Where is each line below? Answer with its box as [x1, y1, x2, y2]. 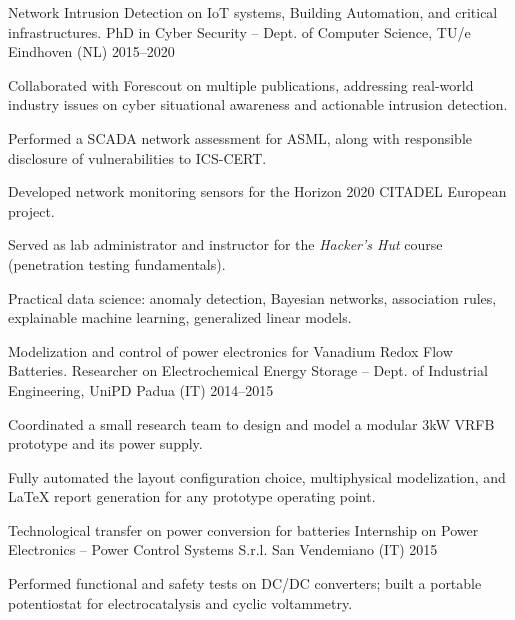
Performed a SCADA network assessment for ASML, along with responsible [8, 127, 473, 148]
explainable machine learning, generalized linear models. [8, 307, 352, 328]
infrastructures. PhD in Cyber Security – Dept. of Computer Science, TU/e [8, 21, 471, 42]
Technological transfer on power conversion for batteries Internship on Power [8, 519, 479, 540]
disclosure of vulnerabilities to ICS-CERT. [8, 147, 267, 168]
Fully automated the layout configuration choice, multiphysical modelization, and [8, 466, 506, 487]
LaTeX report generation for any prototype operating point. [8, 486, 376, 507]
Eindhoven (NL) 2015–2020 [8, 41, 175, 62]
